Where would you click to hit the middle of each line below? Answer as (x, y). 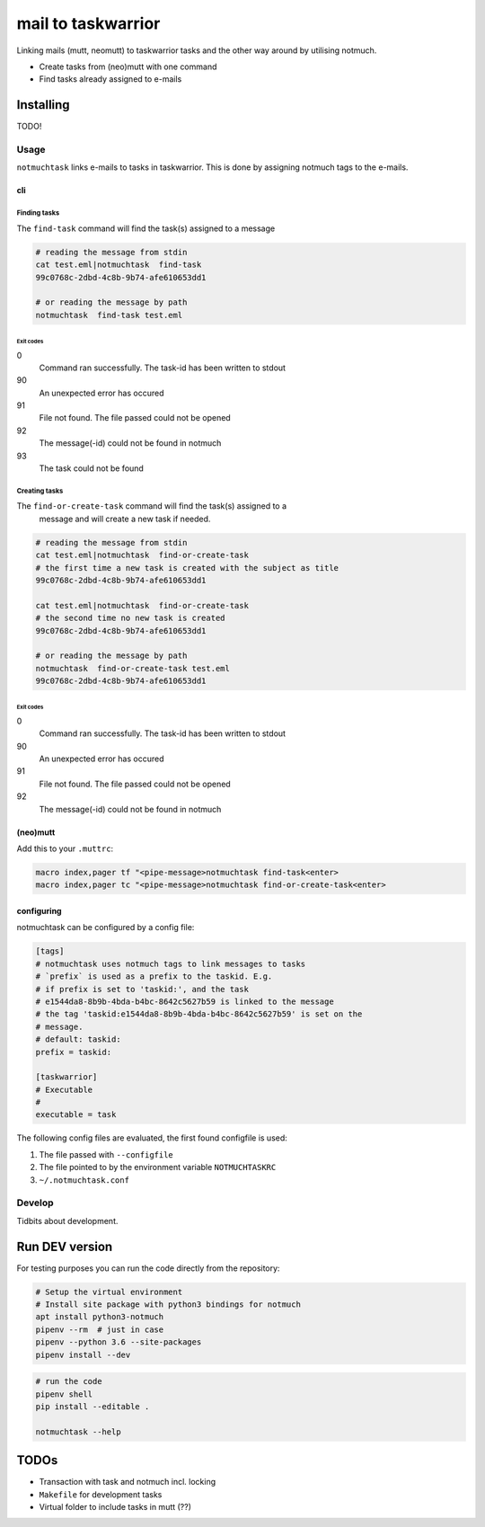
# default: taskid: (78, 1039)
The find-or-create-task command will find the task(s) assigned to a (152, 506)
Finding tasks (38, 213)
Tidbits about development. (67, 1221)
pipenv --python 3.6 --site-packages (119, 1342)
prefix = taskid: (74, 1052)
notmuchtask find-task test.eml (109, 315)
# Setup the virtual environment (109, 1292)
